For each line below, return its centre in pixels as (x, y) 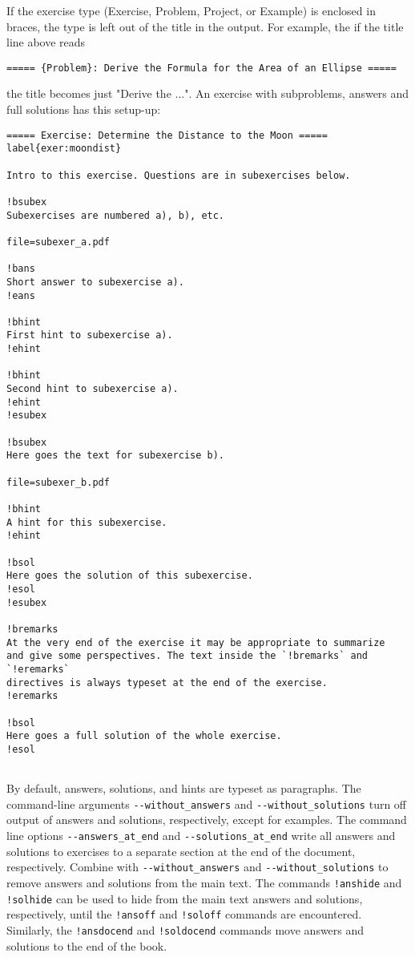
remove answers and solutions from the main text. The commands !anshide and (204, 882)
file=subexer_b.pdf (58, 482)
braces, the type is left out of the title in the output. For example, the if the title (205, 26)
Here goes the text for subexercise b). (116, 456)
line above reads (46, 42)
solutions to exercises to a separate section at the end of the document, (181, 851)
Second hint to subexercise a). (93, 389)
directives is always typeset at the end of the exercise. (167, 682)
